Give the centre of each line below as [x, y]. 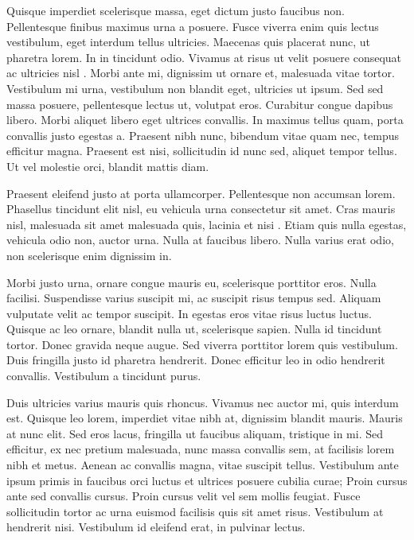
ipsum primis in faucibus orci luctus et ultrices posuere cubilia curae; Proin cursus [207, 480]
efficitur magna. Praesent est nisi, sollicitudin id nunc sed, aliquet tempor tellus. [202, 151]
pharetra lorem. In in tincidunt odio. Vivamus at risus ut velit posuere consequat [204, 57]
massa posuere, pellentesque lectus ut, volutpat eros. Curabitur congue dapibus [200, 104]
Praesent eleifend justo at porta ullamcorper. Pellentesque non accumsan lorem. [201, 193]
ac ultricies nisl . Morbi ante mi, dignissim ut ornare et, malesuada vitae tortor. [201, 73]
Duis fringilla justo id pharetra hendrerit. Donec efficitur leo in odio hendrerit [196, 360]
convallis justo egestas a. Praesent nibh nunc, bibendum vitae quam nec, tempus [203, 135]
